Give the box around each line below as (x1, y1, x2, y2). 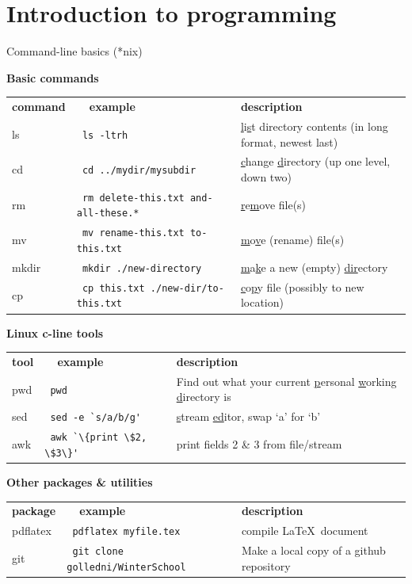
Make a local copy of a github (241, 542, 386, 559)
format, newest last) (240, 133, 338, 150)
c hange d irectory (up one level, (240, 153, 391, 170)
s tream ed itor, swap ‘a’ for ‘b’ (176, 408, 321, 425)
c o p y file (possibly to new (240, 278, 364, 295)
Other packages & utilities (6, 473, 153, 490)
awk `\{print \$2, (50, 432, 147, 444)
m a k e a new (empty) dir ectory (240, 258, 388, 275)
